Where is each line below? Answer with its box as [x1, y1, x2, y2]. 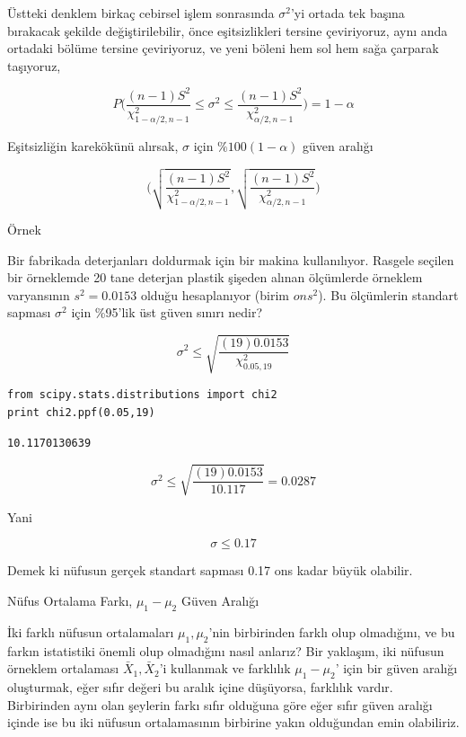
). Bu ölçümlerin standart [318, 285, 459, 304]
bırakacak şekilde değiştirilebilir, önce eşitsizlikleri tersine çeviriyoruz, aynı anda [7, 21, 448, 40]
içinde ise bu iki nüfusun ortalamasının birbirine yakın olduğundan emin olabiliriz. [7, 713, 460, 732]
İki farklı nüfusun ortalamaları [7, 622, 174, 641]
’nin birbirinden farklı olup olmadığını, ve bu [208, 622, 455, 641]
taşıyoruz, [7, 56, 61, 75]
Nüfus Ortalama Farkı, [7, 590, 133, 609]
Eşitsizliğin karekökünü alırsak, [7, 137, 179, 155]
